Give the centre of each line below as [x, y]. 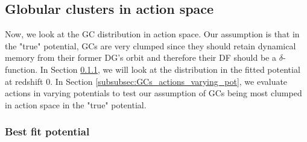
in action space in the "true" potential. [76, 104]
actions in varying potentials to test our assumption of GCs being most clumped [153, 93]
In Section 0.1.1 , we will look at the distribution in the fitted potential [170, 69]
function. [21, 69]
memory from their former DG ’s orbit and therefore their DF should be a [141, 57]
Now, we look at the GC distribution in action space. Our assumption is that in [152, 34]
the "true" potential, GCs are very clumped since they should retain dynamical [150, 45]
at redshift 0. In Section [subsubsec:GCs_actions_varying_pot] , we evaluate [146, 81]
